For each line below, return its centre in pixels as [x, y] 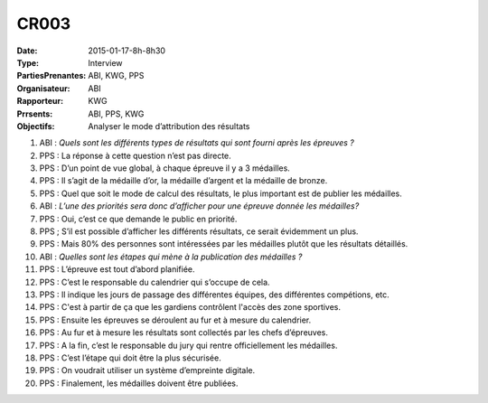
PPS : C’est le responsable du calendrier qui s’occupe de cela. [155, 282]
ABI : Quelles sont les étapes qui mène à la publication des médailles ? [171, 257]
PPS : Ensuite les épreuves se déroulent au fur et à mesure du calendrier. [175, 320]
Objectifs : [36, 126]
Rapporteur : [40, 101]
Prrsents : [35, 114]
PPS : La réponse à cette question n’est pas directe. [136, 155]
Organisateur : [44, 88]
